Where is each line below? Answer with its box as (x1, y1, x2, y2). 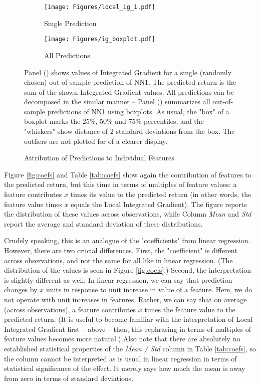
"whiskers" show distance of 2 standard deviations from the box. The (24, 126, 235, 136)
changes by (4, 284, 38, 295)
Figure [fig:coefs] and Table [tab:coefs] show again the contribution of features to (4, 169, 251, 179)
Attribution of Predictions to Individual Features (24, 152, 174, 163)
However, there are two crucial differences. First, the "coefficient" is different (4, 245, 237, 255)
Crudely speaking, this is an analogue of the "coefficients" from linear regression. (4, 235, 250, 246)
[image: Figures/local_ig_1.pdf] (44, 4, 155, 11)
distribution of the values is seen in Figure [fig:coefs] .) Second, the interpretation (4, 265, 251, 275)
